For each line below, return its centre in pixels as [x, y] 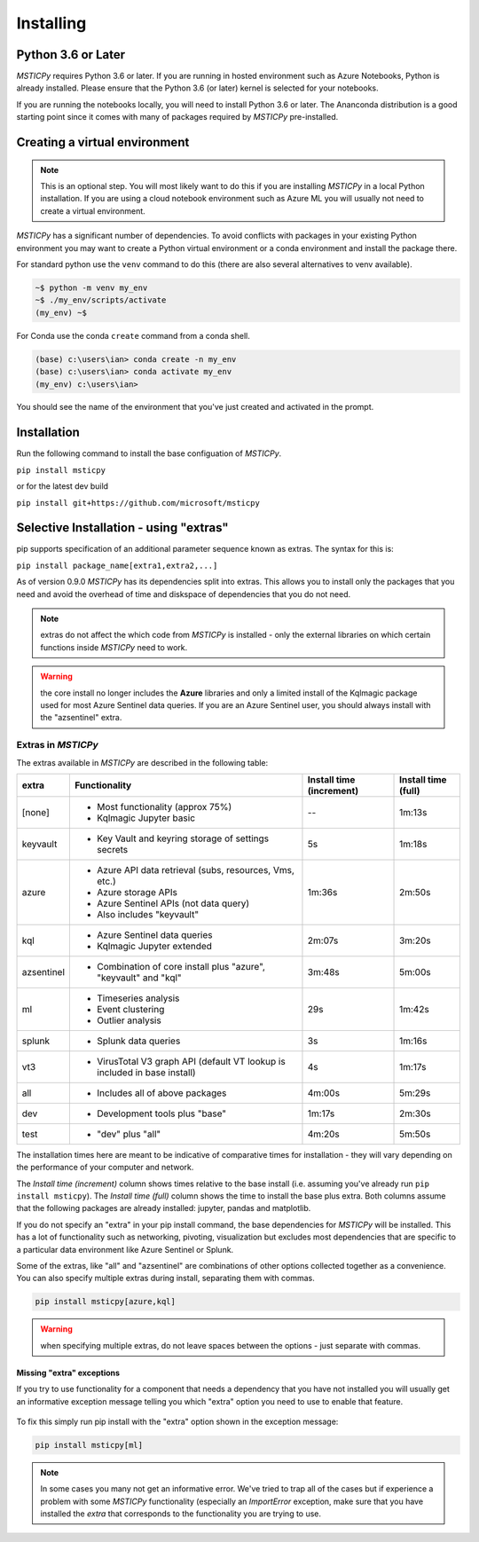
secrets [113, 849]
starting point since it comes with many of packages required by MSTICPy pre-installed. [177, 117]
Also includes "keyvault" [148, 914]
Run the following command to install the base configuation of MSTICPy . [149, 453]
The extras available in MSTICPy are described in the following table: [142, 762]
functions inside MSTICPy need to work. [114, 647]
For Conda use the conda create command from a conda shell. [133, 335]
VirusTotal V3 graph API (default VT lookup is [191, 1061]
